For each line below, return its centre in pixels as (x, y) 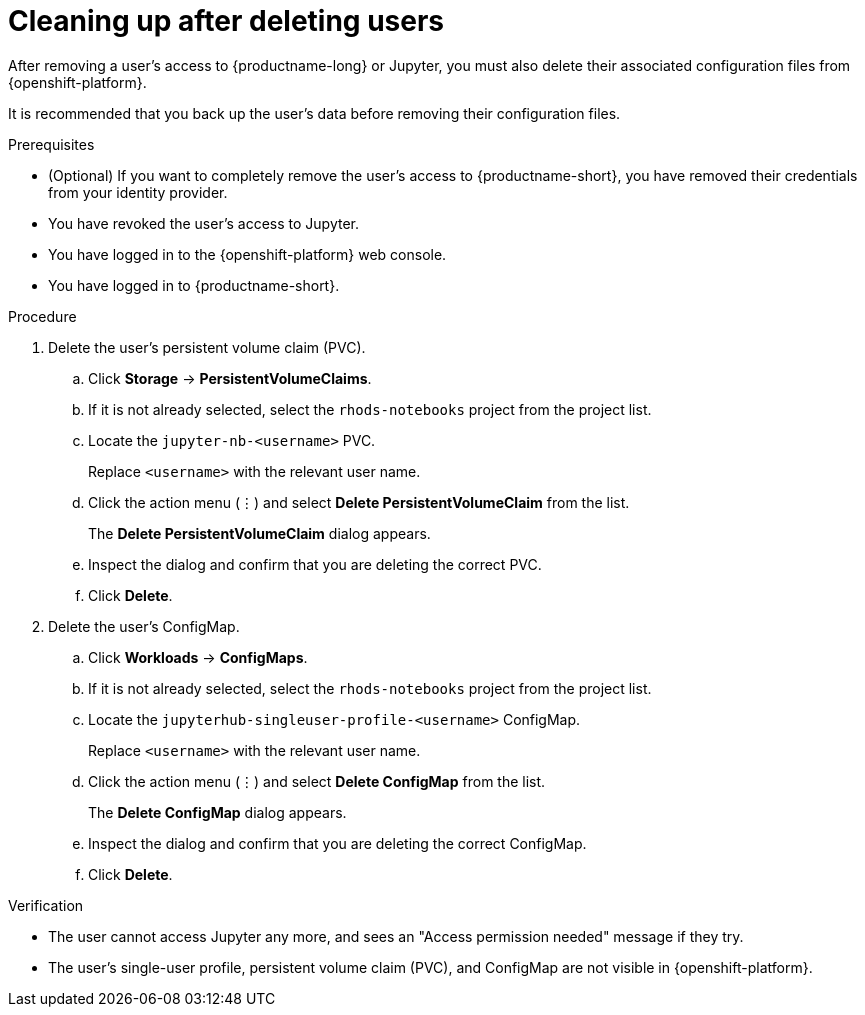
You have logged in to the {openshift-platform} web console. (247, 254)
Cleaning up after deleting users (226, 21)
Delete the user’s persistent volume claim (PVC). (207, 347)
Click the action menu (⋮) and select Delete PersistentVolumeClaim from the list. (359, 502)
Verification (46, 905)
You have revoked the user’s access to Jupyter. (203, 223)
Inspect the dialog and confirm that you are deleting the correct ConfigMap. (337, 843)
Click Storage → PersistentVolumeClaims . (230, 378)
